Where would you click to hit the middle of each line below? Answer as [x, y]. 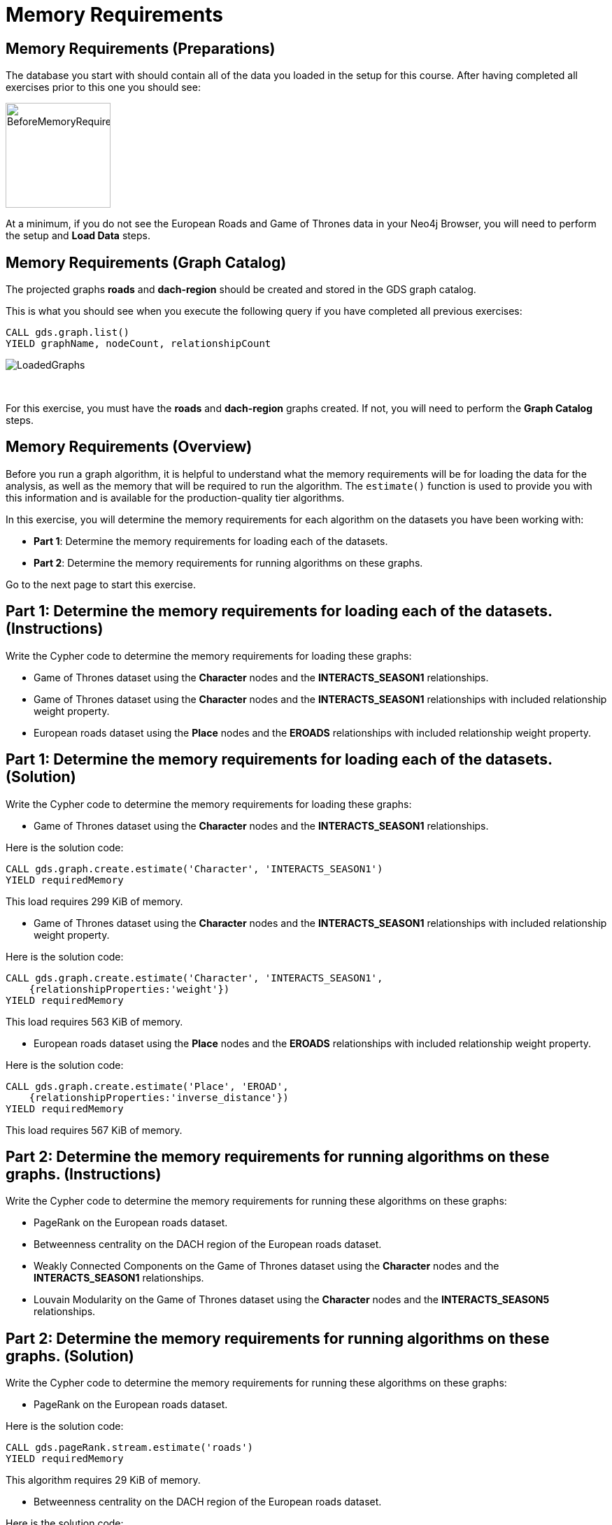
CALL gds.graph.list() [68, 333]
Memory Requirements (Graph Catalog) [146, 262]
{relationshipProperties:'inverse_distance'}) [159, 1097]
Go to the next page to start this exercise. [101, 584]
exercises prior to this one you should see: [103, 87]
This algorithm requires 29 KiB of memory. [103, 1480]
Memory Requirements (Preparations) [141, 48]
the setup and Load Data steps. [78, 236]
